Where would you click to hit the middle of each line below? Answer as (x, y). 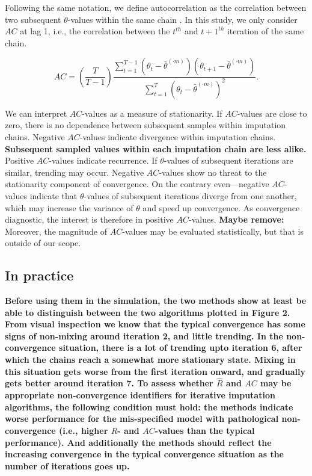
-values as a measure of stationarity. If (152, 113)
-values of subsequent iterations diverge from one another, (190, 195)
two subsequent (33, 19)
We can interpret (36, 113)
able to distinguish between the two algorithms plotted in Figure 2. (148, 312)
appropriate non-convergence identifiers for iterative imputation (140, 395)
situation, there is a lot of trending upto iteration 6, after (181, 348)
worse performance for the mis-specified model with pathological (142, 419)
